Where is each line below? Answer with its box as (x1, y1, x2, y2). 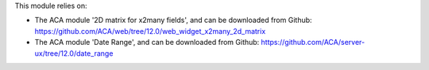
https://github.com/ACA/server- (261, 38, 365, 47)
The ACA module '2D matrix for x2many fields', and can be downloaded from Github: (34, 16, 313, 25)
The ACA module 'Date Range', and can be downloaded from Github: (34, 38, 260, 47)
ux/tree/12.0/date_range (34, 48, 114, 58)
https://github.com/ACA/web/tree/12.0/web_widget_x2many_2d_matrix (34, 26, 266, 35)
